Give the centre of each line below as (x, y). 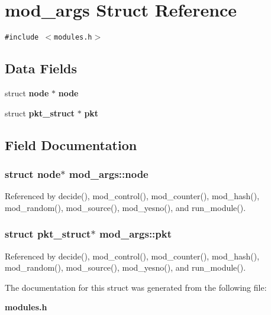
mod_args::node (109, 173)
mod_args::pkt (135, 234)
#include (22, 38)
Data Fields (41, 68)
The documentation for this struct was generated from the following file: (136, 287)
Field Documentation (71, 144)
